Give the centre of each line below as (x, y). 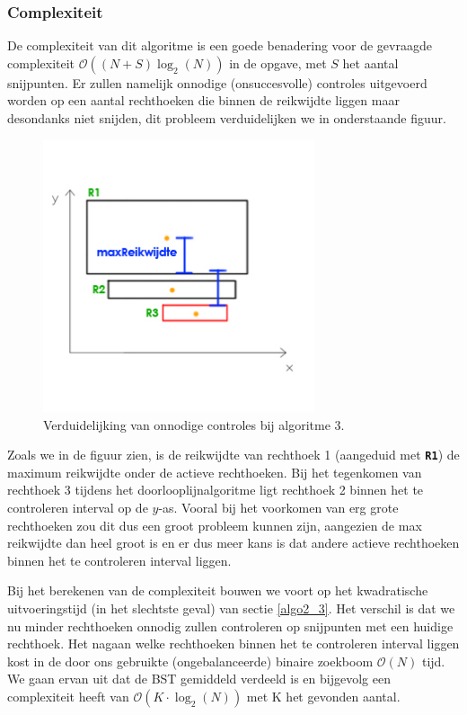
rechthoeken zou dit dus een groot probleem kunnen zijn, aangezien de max (215, 525)
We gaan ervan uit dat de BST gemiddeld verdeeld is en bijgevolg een (199, 679)
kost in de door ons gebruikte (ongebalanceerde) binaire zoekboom (190, 661)
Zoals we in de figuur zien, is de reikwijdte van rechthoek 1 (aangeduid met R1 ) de (233, 455)
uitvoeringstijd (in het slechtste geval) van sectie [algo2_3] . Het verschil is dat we (231, 608)
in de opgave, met (278, 63)
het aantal (370, 63)
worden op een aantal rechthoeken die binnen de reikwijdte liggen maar (203, 100)
